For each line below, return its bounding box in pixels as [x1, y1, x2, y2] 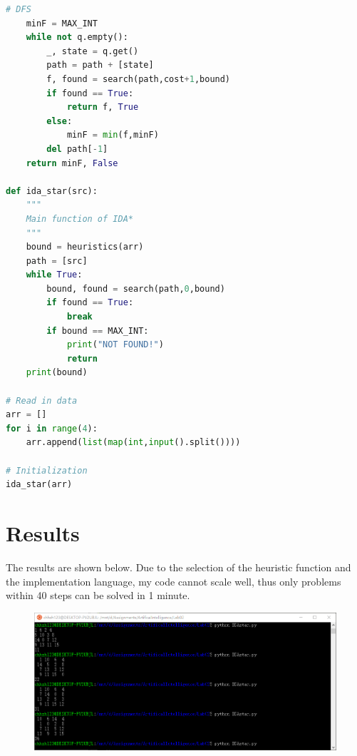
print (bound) [26, 367, 88, 378]
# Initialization [6, 465, 88, 476]
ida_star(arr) [6, 479, 73, 490]
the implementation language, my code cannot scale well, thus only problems [6, 573, 341, 588]
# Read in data [6, 395, 78, 406]
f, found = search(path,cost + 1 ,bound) [46, 73, 231, 84]
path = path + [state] [46, 60, 154, 71]
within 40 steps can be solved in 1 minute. [6, 588, 190, 603]
